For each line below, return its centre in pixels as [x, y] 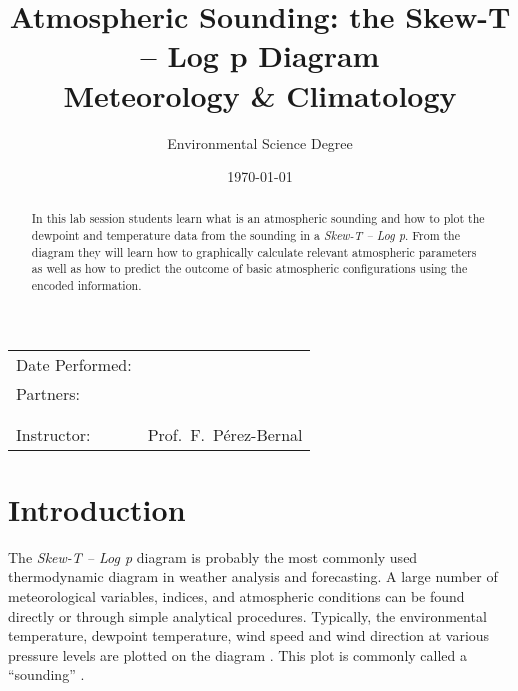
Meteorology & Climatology [260, 94]
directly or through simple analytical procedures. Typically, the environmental [247, 615]
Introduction [97, 508]
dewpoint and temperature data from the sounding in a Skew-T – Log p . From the [246, 235]
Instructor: [53, 434]
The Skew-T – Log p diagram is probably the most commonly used [213, 556]
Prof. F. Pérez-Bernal [225, 434]
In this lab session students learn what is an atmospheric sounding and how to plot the [258, 218]
